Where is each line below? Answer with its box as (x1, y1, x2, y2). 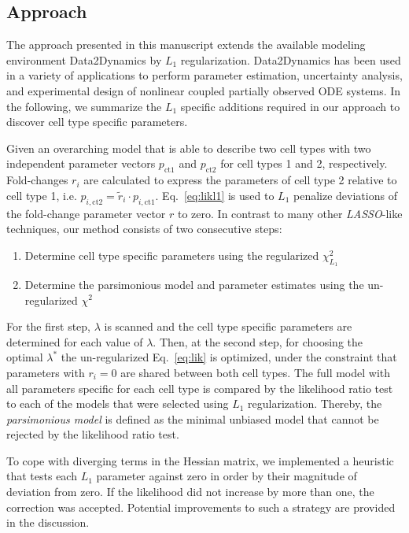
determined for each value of (6, 333, 143, 350)
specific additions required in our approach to (180, 98, 400, 114)
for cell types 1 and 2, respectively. (220, 155, 388, 172)
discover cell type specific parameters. (6, 113, 188, 130)
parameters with (6, 364, 85, 380)
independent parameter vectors (6, 155, 156, 172)
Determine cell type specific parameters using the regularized (24, 246, 319, 263)
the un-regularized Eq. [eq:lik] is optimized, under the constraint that (61, 349, 397, 365)
